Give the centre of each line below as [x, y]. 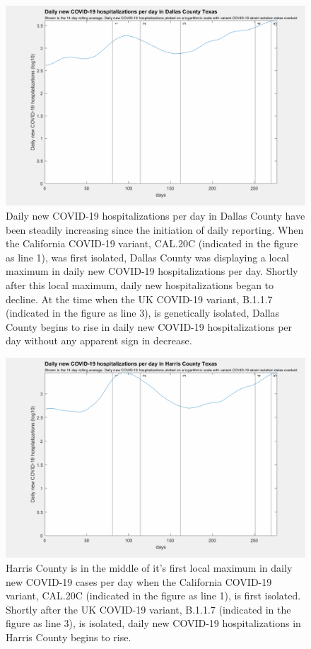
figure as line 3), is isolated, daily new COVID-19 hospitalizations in [153, 623]
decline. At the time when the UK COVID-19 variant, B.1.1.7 [139, 299]
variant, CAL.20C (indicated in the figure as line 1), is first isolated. [153, 596]
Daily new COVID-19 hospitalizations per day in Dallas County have [155, 215]
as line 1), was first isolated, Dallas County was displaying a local [147, 257]
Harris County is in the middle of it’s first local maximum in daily [149, 567]
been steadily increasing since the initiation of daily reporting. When [155, 229]
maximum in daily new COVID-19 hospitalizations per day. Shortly [152, 271]
